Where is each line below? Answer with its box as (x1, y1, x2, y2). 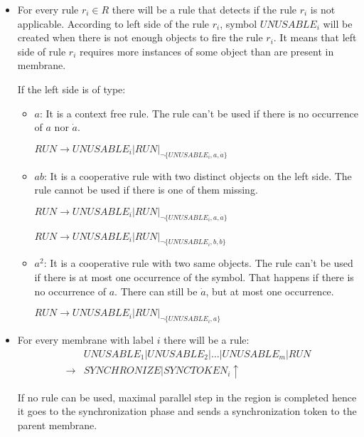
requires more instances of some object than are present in (80, 43, 334, 58)
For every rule (17, 2, 79, 16)
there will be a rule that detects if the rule (112, 2, 297, 16)
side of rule (17, 43, 66, 58)
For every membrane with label (17, 332, 154, 347)
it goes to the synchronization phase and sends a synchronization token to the (17, 404, 357, 418)
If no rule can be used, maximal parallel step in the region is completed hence (17, 389, 357, 404)
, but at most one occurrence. (205, 283, 334, 298)
